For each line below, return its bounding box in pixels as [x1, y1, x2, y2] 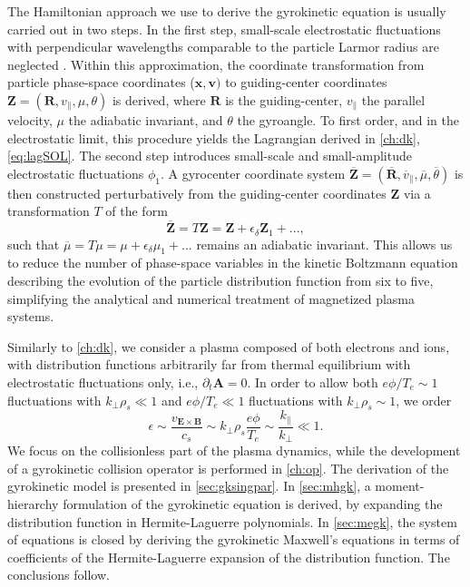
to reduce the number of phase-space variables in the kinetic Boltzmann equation [7, 253, 458, 272]
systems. [7, 307, 54, 326]
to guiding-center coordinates [225, 73, 387, 92]
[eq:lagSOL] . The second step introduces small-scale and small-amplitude [7, 146, 412, 165]
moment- [375, 476, 425, 495]
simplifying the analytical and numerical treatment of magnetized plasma [7, 289, 416, 308]
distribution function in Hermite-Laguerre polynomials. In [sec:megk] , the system [7, 512, 457, 531]
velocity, [7, 110, 53, 129]
